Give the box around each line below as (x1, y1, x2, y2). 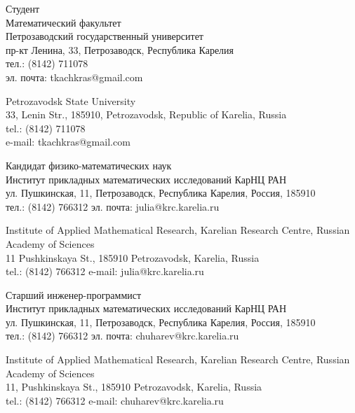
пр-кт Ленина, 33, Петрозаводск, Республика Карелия (6, 42, 234, 57)
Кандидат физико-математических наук (6, 157, 172, 172)
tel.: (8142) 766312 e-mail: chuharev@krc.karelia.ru (6, 393, 224, 407)
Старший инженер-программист (6, 287, 142, 302)
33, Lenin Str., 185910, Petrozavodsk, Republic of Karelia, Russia (6, 107, 287, 122)
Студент (6, 1, 40, 15)
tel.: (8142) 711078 (6, 120, 86, 135)
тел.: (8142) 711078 (6, 56, 88, 71)
